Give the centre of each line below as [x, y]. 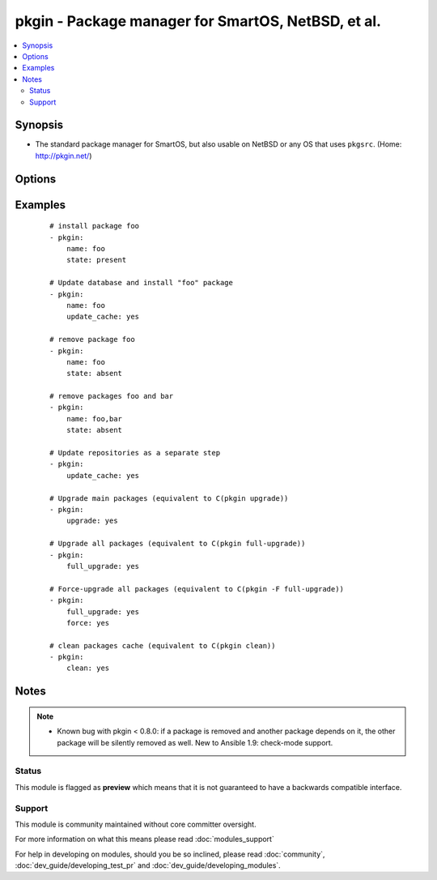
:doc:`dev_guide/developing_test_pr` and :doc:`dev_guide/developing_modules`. [148, 865]
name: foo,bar [94, 419]
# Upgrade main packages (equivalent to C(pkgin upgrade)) [169, 498]
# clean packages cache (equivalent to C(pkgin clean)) [163, 645]
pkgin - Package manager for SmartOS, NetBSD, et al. [198, 21]
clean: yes [88, 668]
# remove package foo [92, 340]
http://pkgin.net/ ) [64, 156]
